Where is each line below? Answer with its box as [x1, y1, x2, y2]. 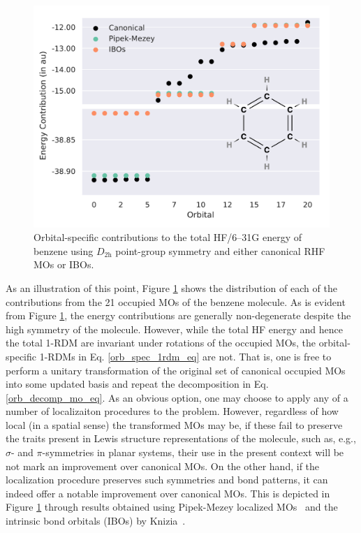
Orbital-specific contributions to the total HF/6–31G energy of [34, 230, 302, 244]
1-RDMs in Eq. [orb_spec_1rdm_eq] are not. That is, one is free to [39, 349, 332, 363]
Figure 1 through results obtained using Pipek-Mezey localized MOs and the [6, 499, 338, 514]
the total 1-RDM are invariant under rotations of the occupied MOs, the [6, 335, 316, 350]
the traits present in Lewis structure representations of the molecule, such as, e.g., [6, 431, 356, 446]
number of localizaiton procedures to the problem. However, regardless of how [6, 404, 339, 418]
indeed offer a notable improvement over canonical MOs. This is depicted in [6, 485, 330, 500]
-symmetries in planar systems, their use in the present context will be [42, 445, 344, 460]
